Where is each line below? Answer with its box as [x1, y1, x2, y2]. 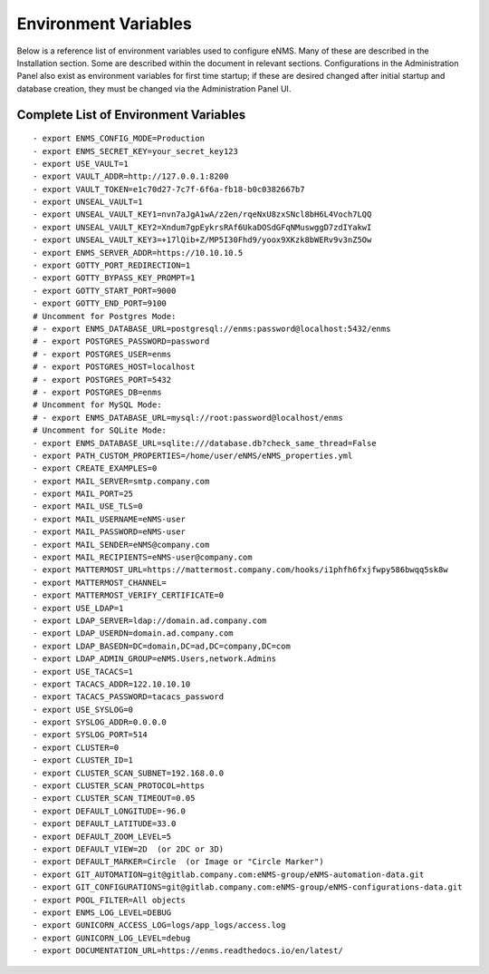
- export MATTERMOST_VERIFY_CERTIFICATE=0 [33, 590, 225, 600]
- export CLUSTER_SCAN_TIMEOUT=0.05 [33, 794, 196, 804]
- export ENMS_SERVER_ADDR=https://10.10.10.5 [33, 248, 244, 258]
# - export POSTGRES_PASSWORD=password [33, 336, 210, 346]
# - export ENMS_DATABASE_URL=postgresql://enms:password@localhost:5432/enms [33, 323, 391, 334]
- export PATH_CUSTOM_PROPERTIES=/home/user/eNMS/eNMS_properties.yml [33, 450, 353, 461]
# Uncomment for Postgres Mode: [33, 311, 177, 321]
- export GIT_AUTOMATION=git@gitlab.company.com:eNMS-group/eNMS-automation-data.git [33, 869, 425, 880]
